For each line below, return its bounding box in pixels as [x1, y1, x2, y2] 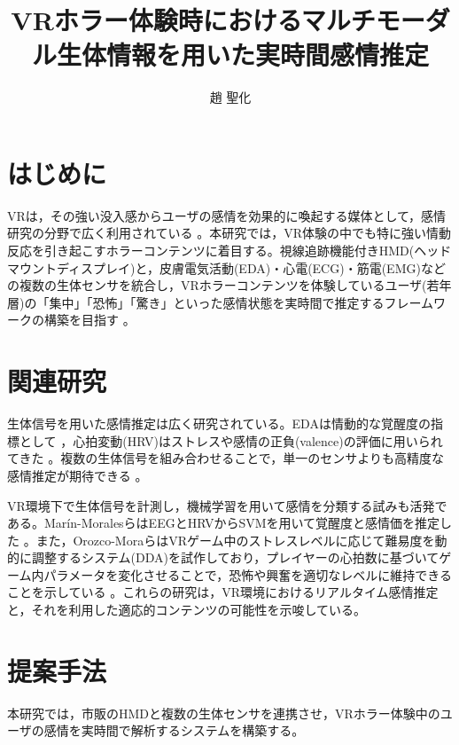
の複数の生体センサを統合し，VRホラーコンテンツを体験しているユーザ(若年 [7, 276, 452, 294]
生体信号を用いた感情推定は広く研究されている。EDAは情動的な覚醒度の [7, 414, 431, 433]
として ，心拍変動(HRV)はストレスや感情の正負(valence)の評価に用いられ [19, 431, 443, 450]
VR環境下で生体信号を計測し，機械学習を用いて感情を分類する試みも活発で [7, 496, 447, 514]
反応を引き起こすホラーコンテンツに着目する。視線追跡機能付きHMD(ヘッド [7, 241, 452, 260]
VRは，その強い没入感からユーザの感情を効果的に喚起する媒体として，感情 [7, 206, 447, 224]
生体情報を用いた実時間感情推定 [56, 36, 429, 73]
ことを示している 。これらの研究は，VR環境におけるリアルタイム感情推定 [7, 583, 439, 601]
